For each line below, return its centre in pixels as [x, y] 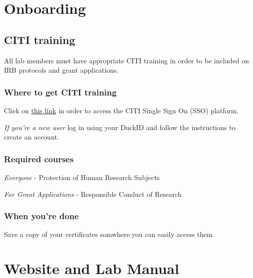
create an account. [32, 137]
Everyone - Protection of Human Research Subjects [82, 177]
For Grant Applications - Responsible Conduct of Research [93, 194]
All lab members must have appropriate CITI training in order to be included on [126, 60]
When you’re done [42, 216]
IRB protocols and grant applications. [61, 70]
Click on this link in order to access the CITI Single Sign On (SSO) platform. [121, 110]
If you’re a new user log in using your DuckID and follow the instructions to [120, 127]
